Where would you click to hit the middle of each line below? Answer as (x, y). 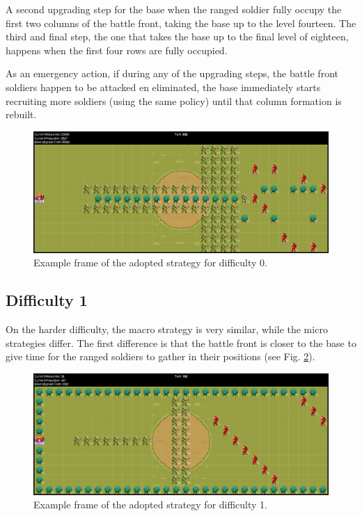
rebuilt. (21, 114)
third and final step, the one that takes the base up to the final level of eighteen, (177, 37)
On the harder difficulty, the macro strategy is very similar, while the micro (167, 329)
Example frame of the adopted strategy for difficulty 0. (151, 263)
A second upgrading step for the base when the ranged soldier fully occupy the (174, 9)
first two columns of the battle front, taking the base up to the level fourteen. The (181, 23)
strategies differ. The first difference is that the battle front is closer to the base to (181, 342)
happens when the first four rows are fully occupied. (117, 50)
